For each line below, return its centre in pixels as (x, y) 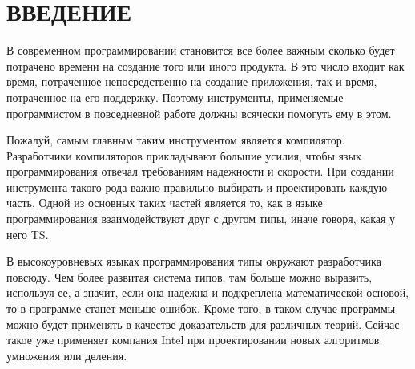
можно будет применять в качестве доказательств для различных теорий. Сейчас (203, 324)
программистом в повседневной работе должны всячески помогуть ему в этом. (199, 113)
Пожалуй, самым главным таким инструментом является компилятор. (176, 140)
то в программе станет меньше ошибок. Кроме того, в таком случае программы (201, 308)
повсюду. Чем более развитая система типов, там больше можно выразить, (189, 276)
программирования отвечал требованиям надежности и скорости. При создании (200, 171)
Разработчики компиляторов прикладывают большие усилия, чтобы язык (184, 155)
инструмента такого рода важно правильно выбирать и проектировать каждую (197, 187)
